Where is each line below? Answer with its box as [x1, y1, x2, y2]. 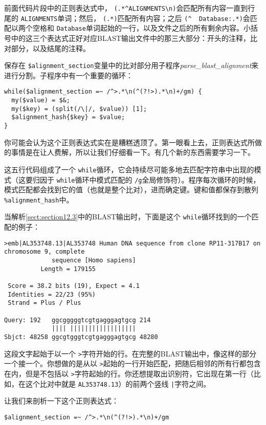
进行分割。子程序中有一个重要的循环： [4, 70, 133, 80]
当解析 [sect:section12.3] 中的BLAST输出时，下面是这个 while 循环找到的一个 [4, 211, 252, 222]
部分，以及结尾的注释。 [11, 42, 90, 53]
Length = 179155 [40, 265, 96, 273]
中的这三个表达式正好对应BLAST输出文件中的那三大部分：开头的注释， [11, 32, 251, 43]
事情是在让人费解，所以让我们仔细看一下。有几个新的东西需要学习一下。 [11, 147, 255, 158]
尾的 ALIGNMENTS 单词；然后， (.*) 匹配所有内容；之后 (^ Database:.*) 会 [4, 12, 250, 23]
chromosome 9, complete [4, 248, 85, 256]
